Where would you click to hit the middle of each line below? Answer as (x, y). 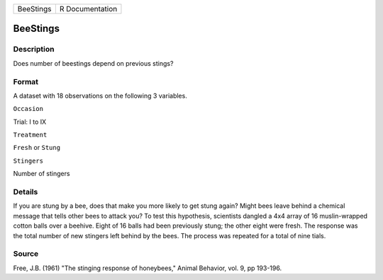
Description (34, 49)
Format (26, 81)
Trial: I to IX (30, 122)
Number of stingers (41, 174)
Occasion (28, 109)
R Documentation (88, 9)
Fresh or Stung (37, 148)
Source (26, 254)
